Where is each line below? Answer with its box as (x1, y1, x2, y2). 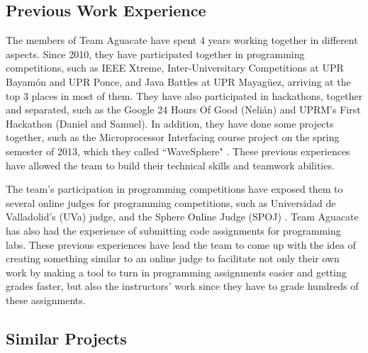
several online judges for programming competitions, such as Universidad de (6, 195, 336, 210)
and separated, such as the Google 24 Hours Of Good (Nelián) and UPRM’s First (6, 102, 361, 117)
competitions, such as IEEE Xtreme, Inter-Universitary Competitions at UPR (6, 60, 344, 75)
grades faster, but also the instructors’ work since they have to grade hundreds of (6, 279, 359, 293)
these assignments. (6, 292, 86, 307)
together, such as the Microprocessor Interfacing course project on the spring (6, 130, 340, 145)
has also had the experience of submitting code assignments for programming (6, 223, 341, 237)
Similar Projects (6, 327, 127, 349)
